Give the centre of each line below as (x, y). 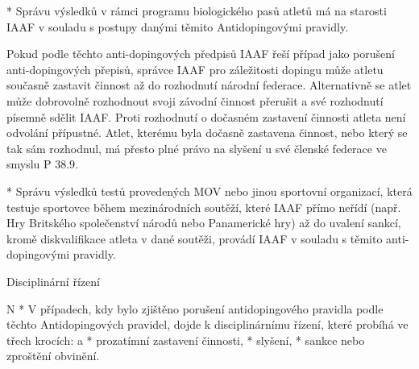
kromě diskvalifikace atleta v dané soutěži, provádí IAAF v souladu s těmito (195, 238)
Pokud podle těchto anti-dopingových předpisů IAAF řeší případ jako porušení (201, 54)
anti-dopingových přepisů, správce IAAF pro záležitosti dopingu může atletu (195, 69)
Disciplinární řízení (53, 281)
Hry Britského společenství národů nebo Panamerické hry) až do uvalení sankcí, (204, 223)
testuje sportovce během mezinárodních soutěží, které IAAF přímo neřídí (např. (204, 207)
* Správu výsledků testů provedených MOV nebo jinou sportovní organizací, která (209, 191)
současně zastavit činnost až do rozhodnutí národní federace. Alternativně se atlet (209, 85)
